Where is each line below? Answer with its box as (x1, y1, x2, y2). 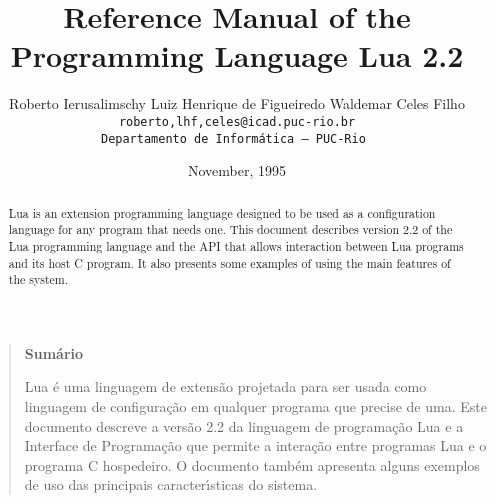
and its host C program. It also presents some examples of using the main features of (8, 254, 451, 271)
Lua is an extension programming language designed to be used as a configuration (8, 204, 436, 221)
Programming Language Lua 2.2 (10, 35, 464, 76)
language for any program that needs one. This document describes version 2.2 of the (8, 221, 453, 238)
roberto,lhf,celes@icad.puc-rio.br (118, 114, 356, 129)
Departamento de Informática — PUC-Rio (100, 131, 366, 146)
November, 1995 (187, 160, 287, 181)
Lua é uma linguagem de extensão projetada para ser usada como (24, 376, 427, 397)
